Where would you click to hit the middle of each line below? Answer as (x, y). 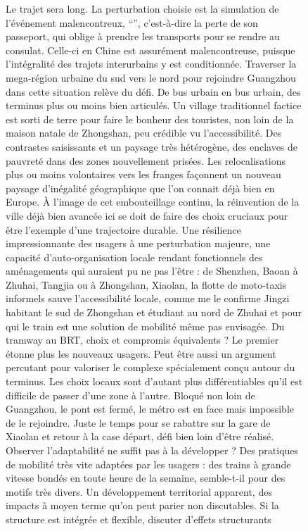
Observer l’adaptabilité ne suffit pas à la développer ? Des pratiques (152, 450)
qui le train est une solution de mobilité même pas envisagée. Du (145, 326)
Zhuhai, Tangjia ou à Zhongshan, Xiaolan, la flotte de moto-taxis (146, 284)
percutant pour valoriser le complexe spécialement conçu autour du (150, 367)
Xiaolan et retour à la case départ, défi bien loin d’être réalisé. (140, 436)
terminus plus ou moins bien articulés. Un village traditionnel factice (154, 105)
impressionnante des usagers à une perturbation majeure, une (138, 243)
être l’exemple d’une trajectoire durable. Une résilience (123, 229)
